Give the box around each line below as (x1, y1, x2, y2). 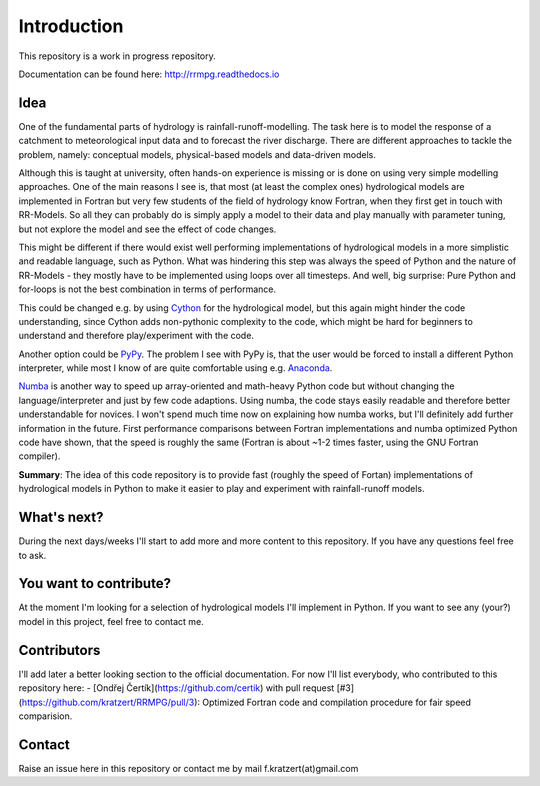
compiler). (18, 450, 61, 462)
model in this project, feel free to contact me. (18, 615, 204, 627)
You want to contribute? (18, 575, 172, 592)
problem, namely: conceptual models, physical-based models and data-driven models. (18, 148, 377, 160)
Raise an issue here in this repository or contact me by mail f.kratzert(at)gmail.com (18, 762, 359, 774)
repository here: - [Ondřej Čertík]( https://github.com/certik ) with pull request (18, 682, 335, 694)
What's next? (18, 509, 104, 526)
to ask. (18, 549, 47, 561)
